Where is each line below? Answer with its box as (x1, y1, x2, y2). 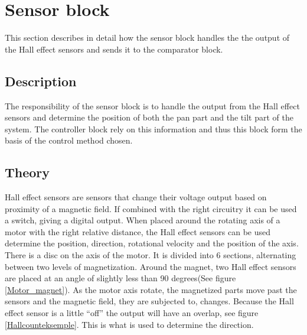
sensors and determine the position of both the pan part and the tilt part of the (5, 111, 293, 123)
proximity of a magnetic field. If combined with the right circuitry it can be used (5, 202, 297, 214)
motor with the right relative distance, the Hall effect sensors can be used (5, 225, 271, 238)
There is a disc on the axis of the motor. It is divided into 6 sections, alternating (5, 249, 296, 261)
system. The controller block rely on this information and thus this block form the (5, 122, 302, 135)
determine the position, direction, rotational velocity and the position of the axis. (5, 237, 299, 249)
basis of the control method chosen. (5, 134, 133, 147)
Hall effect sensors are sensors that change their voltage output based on (5, 191, 267, 203)
